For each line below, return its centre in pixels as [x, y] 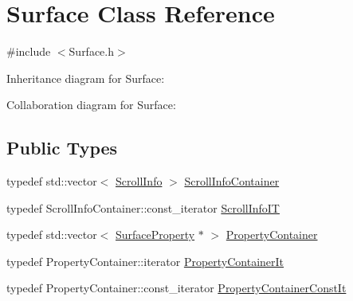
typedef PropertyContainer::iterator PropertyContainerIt [145, 261]
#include [29, 51]
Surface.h [92, 51]
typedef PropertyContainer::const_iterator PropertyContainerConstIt [176, 288]
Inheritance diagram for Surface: [86, 78]
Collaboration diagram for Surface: [91, 105]
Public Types [62, 148]
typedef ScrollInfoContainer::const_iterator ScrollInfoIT [143, 207]
